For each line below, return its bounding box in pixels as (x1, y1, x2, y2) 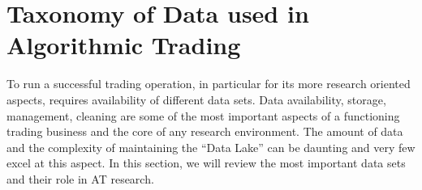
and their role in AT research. (6, 170, 154, 187)
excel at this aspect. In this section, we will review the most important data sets (6, 154, 406, 171)
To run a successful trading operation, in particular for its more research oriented (6, 75, 411, 92)
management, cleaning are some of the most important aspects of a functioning (6, 107, 400, 124)
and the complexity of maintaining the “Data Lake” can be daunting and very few (6, 138, 416, 155)
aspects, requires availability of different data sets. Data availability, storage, (6, 91, 386, 108)
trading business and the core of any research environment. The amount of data (6, 123, 403, 140)
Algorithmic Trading (6, 28, 241, 61)
